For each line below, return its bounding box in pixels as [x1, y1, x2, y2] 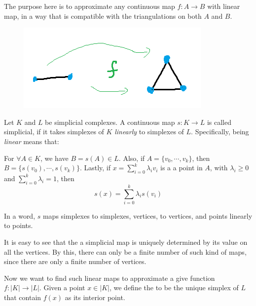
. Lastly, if [79, 162, 111, 173]
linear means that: [4, 136, 59, 146]
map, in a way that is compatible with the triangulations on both [4, 10, 202, 21]
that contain [4, 292, 41, 303]
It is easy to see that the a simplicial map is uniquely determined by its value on [4, 237, 248, 247]
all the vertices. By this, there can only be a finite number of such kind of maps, [4, 246, 247, 257]
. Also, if [118, 153, 145, 163]
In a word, [4, 210, 36, 221]
